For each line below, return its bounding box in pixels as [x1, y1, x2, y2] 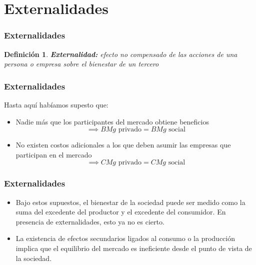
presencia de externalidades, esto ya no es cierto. [15, 216, 164, 226]
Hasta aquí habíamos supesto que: [4, 99, 108, 109]
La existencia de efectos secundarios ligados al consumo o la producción [15, 233, 235, 243]
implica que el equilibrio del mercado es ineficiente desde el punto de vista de [15, 242, 252, 253]
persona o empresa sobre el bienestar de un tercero [4, 58, 159, 69]
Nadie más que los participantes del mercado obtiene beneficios [15, 116, 209, 126]
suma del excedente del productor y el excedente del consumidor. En [15, 206, 226, 217]
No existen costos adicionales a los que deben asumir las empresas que [15, 139, 231, 150]
